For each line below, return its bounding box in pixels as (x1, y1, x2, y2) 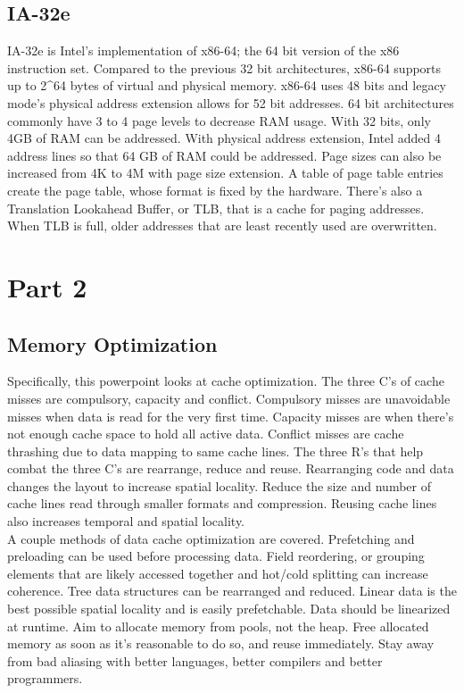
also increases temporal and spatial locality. (7, 512, 244, 530)
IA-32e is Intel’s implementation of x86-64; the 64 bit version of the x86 (7, 41, 400, 60)
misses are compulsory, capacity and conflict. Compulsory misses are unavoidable (7, 388, 451, 407)
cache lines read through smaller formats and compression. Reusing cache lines (7, 494, 437, 513)
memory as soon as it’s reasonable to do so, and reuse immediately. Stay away (7, 634, 435, 653)
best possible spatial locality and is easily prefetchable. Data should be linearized (7, 599, 451, 618)
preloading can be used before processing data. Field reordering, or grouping (7, 547, 425, 565)
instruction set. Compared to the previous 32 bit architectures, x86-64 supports (7, 58, 442, 77)
